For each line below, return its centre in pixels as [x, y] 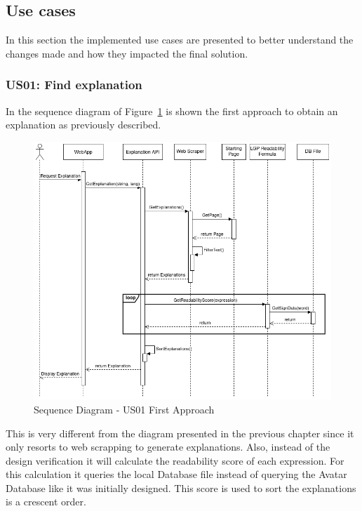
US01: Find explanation [74, 85]
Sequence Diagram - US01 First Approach [124, 409]
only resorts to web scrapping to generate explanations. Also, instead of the [168, 447]
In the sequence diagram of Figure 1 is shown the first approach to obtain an [172, 111]
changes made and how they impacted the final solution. [127, 53]
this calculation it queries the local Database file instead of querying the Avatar [176, 474]
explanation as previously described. [83, 125]
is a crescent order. [46, 502]
